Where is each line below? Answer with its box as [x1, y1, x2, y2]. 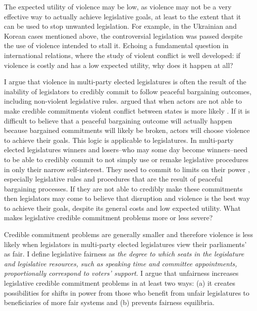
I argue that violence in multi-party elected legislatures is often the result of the [4, 76, 247, 87]
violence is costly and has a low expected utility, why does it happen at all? [4, 60, 233, 70]
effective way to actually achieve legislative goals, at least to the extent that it [4, 11, 241, 21]
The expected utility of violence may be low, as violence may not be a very [4, 1, 232, 11]
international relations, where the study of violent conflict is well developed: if [4, 50, 241, 60]
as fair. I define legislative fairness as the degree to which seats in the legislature [4, 249, 244, 259]
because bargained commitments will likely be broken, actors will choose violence [4, 125, 250, 135]
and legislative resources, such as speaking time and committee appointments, [4, 258, 237, 268]
